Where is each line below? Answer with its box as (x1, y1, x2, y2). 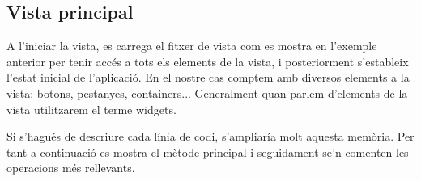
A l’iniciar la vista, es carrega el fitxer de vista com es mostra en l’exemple (6, 37, 377, 54)
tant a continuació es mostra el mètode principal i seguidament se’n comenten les (6, 143, 409, 160)
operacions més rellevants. (6, 159, 135, 176)
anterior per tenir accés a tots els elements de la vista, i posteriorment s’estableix (6, 53, 409, 69)
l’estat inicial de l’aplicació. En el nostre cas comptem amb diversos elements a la (6, 69, 410, 86)
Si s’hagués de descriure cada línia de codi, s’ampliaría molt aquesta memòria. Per (6, 128, 415, 145)
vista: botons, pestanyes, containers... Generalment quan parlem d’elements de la (6, 84, 408, 101)
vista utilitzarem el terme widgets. (6, 100, 176, 117)
